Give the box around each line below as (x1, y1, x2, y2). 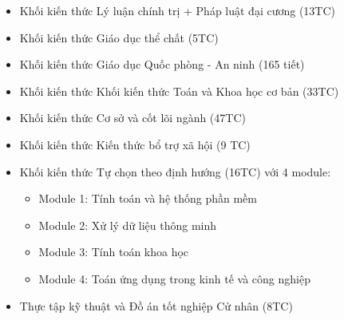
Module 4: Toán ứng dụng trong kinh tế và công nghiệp (38, 270, 310, 286)
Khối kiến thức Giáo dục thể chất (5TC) (19, 29, 219, 45)
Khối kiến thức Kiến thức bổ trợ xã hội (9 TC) (19, 136, 251, 152)
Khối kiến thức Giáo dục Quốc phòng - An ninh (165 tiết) (19, 56, 305, 73)
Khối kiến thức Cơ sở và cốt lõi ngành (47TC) (19, 109, 246, 126)
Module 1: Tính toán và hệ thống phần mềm (38, 190, 257, 207)
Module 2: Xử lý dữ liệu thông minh (38, 216, 217, 233)
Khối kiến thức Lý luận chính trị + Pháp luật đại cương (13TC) (19, 2, 336, 18)
